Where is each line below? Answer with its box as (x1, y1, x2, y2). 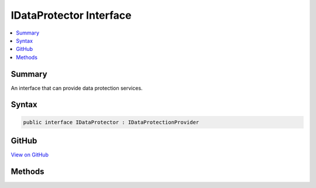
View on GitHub (11, 151, 49, 158)
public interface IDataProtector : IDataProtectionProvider (23, 119, 200, 125)
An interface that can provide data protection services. (11, 84, 143, 91)
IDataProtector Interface (11, 9, 132, 22)
